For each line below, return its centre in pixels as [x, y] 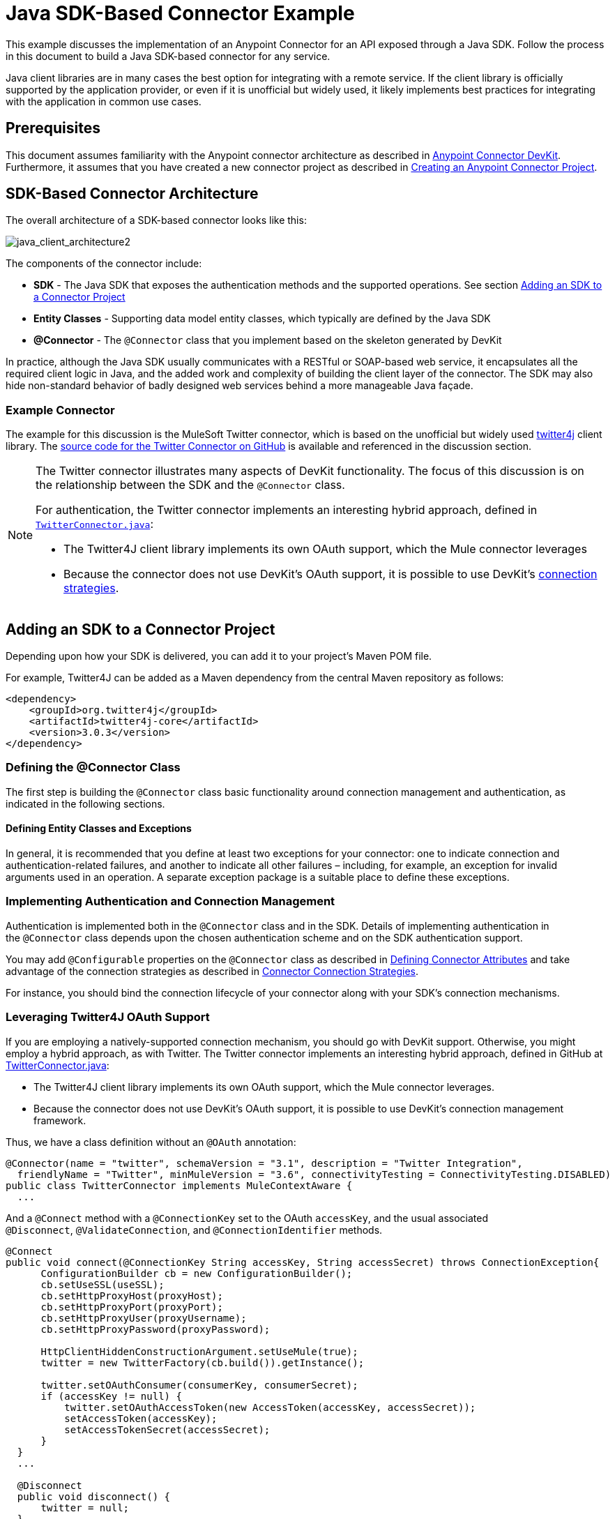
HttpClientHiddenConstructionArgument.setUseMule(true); [199, 1351]
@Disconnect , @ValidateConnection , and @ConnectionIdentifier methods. [194, 1230]
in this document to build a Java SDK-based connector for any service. [168, 56]
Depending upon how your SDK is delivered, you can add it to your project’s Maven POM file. [219, 656]
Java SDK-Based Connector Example [180, 13]
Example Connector [60, 410]
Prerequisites [53, 128]
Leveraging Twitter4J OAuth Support [108, 1017]
